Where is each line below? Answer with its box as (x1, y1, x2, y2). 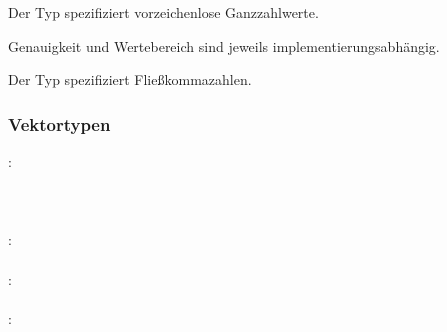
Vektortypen (8, 111, 111, 136)
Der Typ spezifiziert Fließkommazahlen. (8, 69, 252, 90)
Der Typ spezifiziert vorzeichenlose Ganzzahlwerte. (8, 2, 319, 22)
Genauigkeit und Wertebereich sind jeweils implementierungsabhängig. (8, 35, 440, 56)
